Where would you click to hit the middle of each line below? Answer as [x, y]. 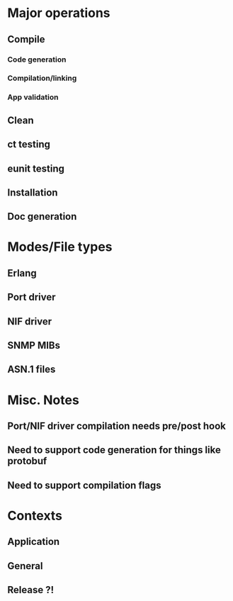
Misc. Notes [43, 400]
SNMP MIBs [34, 346]
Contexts [35, 516]
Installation [33, 192]
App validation [33, 97]
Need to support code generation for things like [114, 450]
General [25, 566]
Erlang [22, 273]
